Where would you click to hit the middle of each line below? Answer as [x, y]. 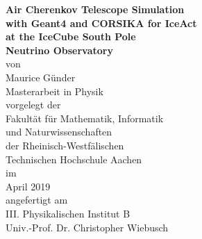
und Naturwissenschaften [59, 132]
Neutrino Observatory [59, 50]
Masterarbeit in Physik [54, 91]
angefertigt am [37, 200]
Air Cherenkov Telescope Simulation [95, 9]
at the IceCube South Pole [71, 36]
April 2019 [28, 186]
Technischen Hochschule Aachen [74, 159]
